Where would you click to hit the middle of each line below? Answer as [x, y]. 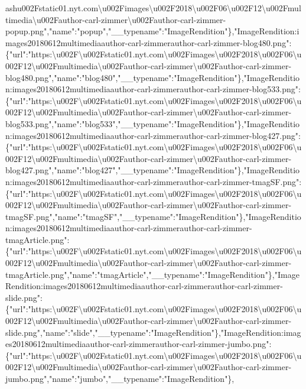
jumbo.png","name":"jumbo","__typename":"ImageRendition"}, [120, 378]
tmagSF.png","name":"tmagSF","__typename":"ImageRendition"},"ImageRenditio [153, 216]
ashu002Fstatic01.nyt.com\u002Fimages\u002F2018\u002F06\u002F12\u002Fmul [153, 8]
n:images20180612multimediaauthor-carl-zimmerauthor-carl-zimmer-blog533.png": [153, 89]
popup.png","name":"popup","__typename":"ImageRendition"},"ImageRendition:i [152, 31]
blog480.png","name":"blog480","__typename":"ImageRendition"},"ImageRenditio [153, 77]
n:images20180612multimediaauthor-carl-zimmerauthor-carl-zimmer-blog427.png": [153, 135]
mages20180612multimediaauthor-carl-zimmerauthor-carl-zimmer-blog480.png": [149, 42]
